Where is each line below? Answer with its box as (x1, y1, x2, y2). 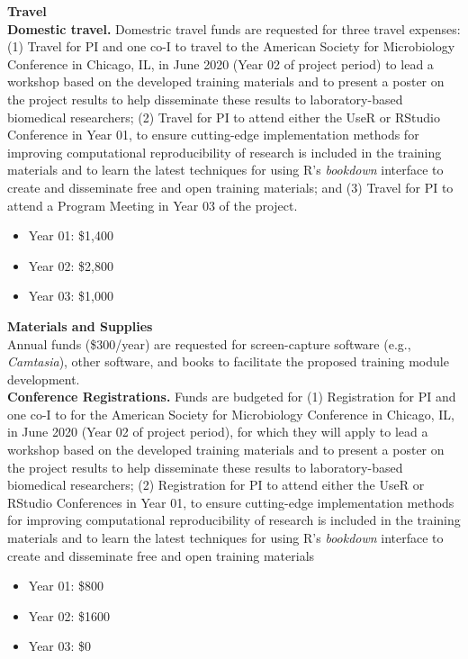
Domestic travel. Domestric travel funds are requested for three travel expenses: (7, 19, 461, 38)
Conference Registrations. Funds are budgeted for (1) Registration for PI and (7, 387, 456, 406)
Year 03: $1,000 (28, 286, 113, 305)
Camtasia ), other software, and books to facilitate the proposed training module (7, 352, 449, 371)
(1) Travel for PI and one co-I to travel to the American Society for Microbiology (7, 37, 455, 56)
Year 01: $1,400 (28, 226, 113, 245)
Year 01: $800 (28, 576, 104, 595)
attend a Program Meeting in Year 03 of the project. (7, 195, 298, 214)
